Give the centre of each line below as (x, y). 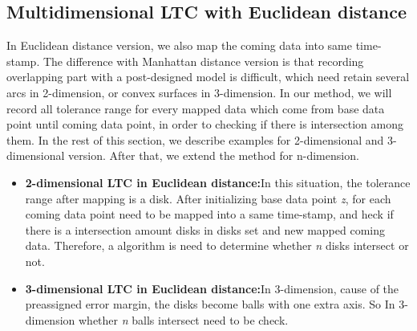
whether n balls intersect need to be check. (183, 319)
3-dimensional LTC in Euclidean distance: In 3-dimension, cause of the (212, 288)
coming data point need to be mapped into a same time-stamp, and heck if (209, 214)
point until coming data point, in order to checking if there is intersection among (205, 124)
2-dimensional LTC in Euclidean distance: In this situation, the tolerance (218, 182)
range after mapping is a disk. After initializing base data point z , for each (208, 198)
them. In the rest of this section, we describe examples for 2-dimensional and (195, 139)
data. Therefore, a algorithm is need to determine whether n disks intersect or (217, 245)
